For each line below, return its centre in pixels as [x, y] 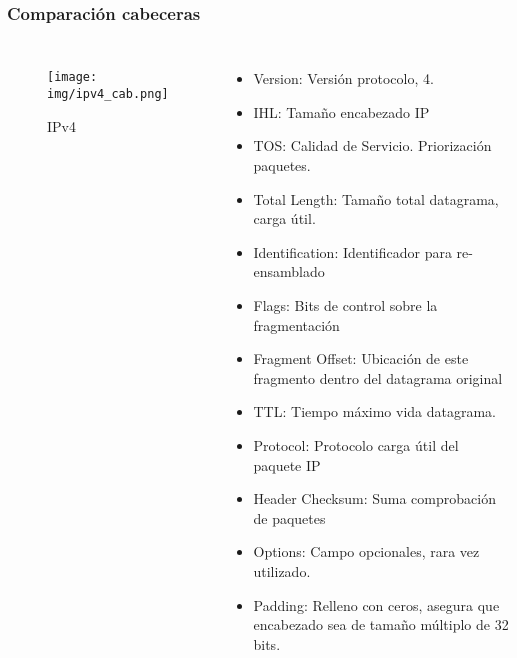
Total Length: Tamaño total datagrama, [376, 198]
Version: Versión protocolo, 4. [343, 78]
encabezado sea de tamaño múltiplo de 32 [381, 624]
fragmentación [296, 324]
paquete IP [287, 464]
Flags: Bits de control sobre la [345, 304]
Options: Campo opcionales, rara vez [366, 551]
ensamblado [289, 271]
